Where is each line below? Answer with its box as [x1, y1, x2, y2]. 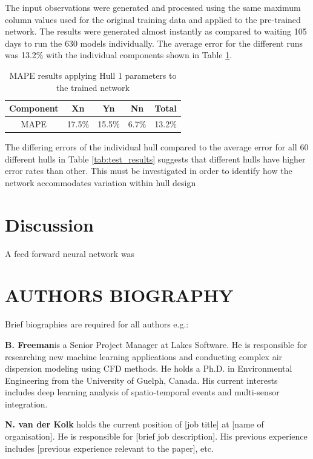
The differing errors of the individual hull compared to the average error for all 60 [5, 141, 309, 153]
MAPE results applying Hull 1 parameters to [9, 69, 177, 81]
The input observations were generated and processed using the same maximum [5, 1, 301, 13]
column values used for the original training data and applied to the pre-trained [5, 13, 301, 25]
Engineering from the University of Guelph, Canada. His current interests [5, 374, 278, 386]
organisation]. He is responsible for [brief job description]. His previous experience [5, 430, 308, 443]
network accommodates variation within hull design [5, 176, 196, 189]
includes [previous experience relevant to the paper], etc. [5, 441, 214, 454]
